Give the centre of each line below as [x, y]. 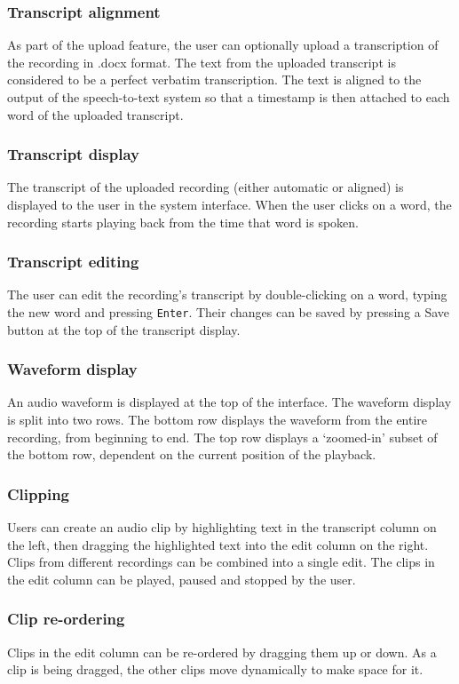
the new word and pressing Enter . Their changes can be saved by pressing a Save [228, 312]
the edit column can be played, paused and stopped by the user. [182, 579]
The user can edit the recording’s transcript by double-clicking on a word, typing [227, 294]
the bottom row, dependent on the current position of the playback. [192, 454]
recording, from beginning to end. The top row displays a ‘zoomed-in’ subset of [222, 437]
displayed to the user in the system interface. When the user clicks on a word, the [229, 204]
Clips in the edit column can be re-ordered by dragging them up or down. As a [222, 652]
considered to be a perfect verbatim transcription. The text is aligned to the [214, 80]
